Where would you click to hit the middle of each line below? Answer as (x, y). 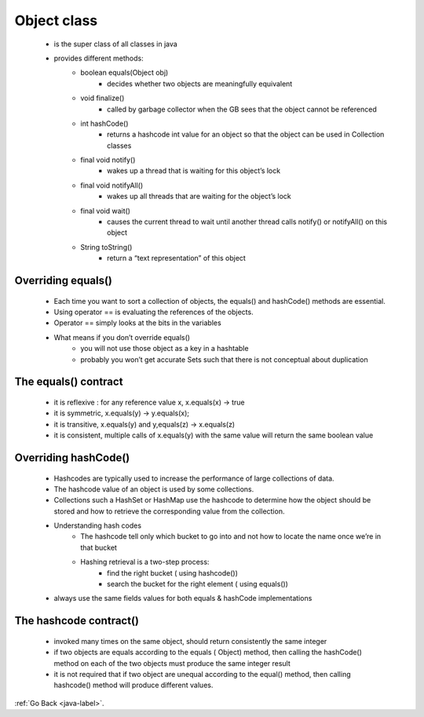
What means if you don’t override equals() (122, 337)
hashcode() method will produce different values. (133, 685)
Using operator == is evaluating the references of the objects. (154, 312)
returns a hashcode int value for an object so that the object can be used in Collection (246, 134)
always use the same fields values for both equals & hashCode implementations (183, 598)
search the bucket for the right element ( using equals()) (197, 584)
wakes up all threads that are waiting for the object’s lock (199, 196)
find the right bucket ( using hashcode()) (173, 573)
